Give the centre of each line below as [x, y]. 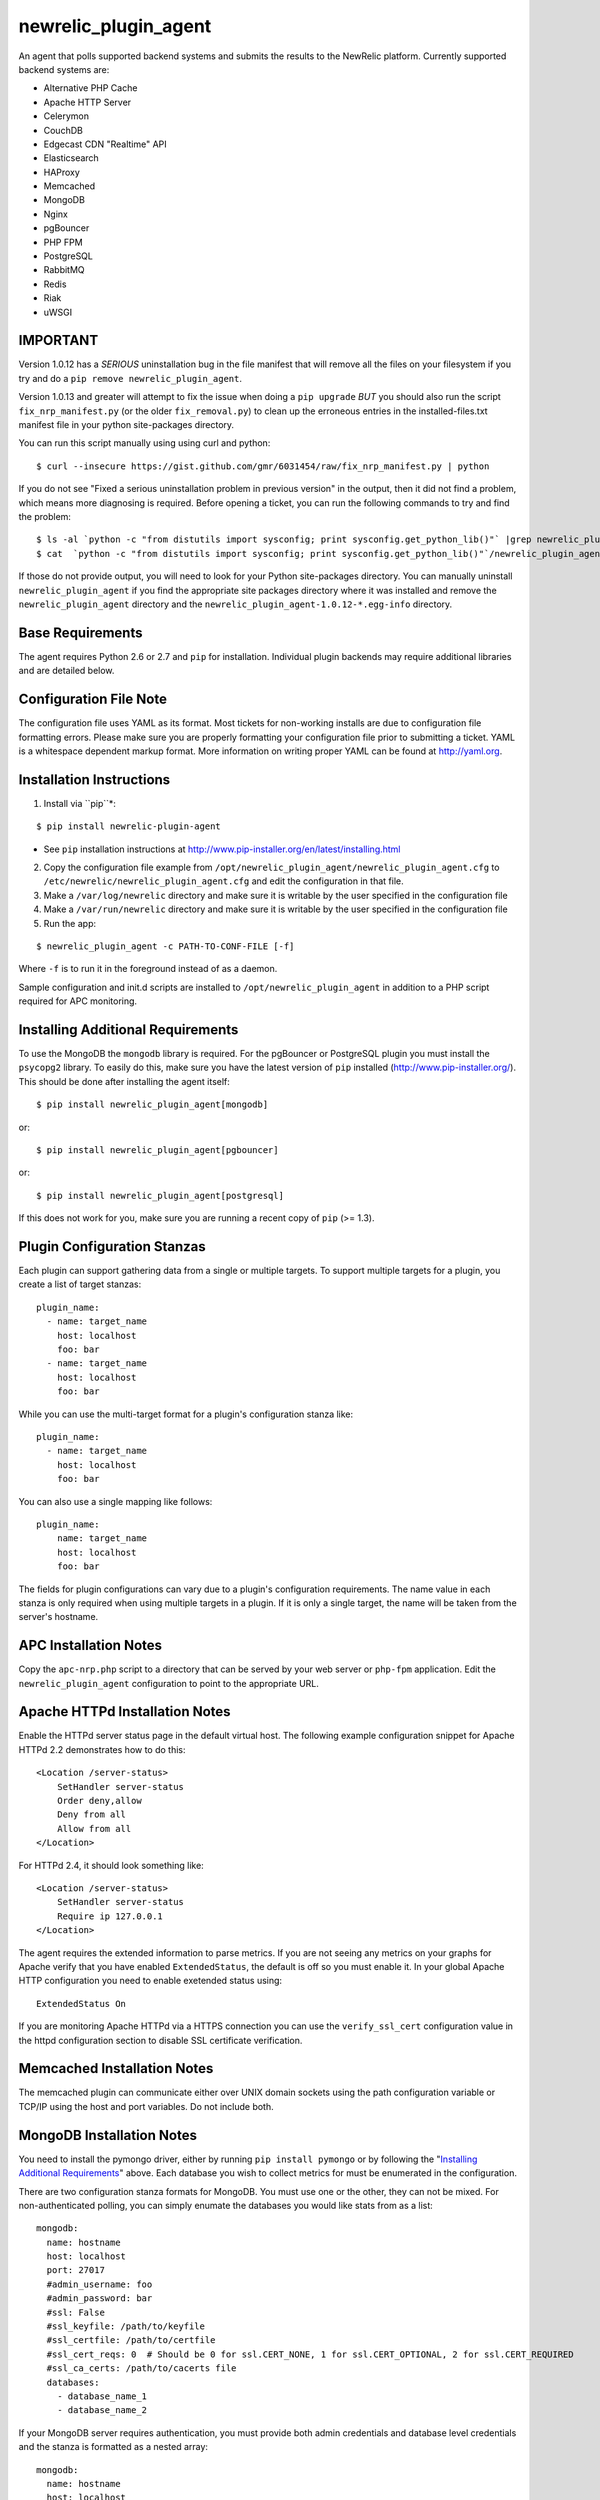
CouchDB [63, 130]
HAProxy [61, 172]
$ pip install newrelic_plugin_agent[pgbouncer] [157, 1150]
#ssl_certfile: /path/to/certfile [131, 2340]
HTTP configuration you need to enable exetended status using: [150, 1981]
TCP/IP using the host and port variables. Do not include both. [146, 2106]
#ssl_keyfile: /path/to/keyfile [125, 2326]
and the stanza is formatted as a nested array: [113, 2447]
